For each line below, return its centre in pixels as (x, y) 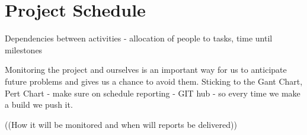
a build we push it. (39, 105)
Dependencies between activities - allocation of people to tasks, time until (139, 38)
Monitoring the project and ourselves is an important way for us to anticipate (146, 70)
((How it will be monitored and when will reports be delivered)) (121, 124)
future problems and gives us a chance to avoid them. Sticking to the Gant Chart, (154, 81)
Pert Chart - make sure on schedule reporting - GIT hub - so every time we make (153, 93)
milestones (24, 49)
